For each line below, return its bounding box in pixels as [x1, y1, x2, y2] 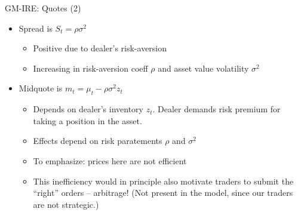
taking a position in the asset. [33, 114, 142, 127]
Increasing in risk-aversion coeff [33, 62, 148, 74]
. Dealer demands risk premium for [152, 103, 281, 115]
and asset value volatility [158, 62, 249, 74]
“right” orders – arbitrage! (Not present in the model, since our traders [33, 186, 293, 199]
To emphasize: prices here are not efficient [33, 154, 187, 167]
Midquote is [19, 82, 63, 94]
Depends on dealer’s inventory [33, 103, 143, 115]
